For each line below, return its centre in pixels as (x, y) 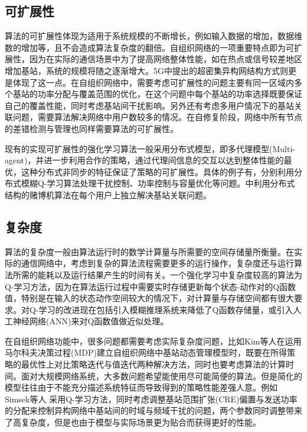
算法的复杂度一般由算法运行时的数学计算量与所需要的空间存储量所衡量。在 (149, 251)
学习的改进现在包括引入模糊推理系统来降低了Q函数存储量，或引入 (166, 309)
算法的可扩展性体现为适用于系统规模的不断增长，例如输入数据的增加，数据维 (153, 36)
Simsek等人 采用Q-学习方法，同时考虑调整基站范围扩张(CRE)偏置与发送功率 (151, 399)
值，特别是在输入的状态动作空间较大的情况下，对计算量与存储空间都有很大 (149, 298)
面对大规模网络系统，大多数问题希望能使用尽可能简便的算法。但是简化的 (161, 375)
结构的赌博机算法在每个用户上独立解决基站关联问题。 (108, 194)
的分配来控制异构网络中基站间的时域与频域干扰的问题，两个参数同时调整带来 (153, 410)
